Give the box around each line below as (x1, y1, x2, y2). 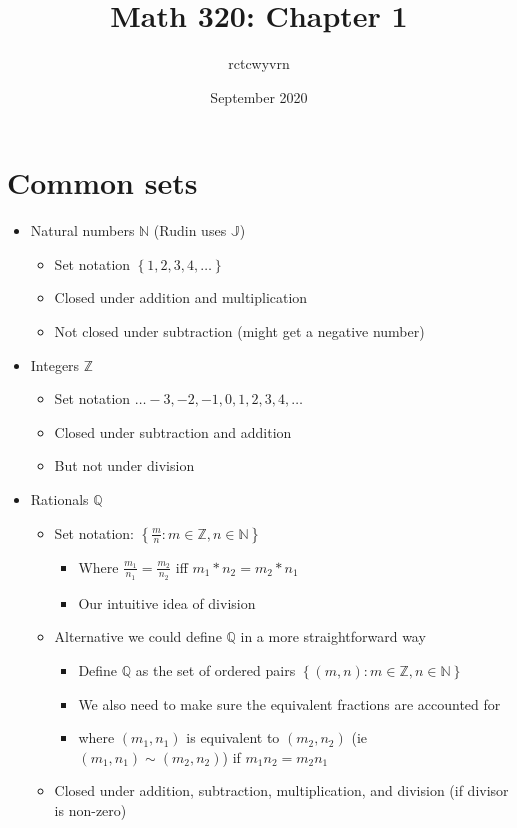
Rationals (30, 489, 89, 509)
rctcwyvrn (228, 53, 290, 74)
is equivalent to (186, 727, 280, 748)
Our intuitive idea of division (78, 592, 256, 613)
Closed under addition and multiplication (54, 287, 308, 308)
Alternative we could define (54, 626, 222, 647)
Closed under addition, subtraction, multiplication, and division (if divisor (54, 780, 509, 801)
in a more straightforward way (240, 626, 426, 647)
